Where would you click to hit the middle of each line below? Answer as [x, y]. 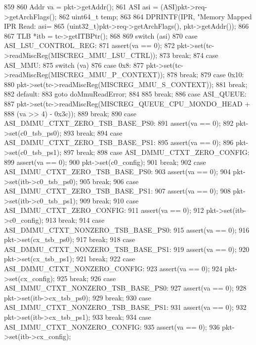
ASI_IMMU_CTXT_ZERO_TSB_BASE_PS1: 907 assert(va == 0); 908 [117, 191]
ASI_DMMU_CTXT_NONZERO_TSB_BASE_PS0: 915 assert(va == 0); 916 [127, 229]
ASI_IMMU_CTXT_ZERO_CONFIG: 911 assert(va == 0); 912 [104, 210]
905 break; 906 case [109, 181]
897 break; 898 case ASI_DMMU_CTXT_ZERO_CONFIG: [156, 152]
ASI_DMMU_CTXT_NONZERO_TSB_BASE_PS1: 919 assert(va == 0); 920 [127, 249]
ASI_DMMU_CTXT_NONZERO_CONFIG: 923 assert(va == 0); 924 [113, 269]
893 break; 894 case [93, 132]
